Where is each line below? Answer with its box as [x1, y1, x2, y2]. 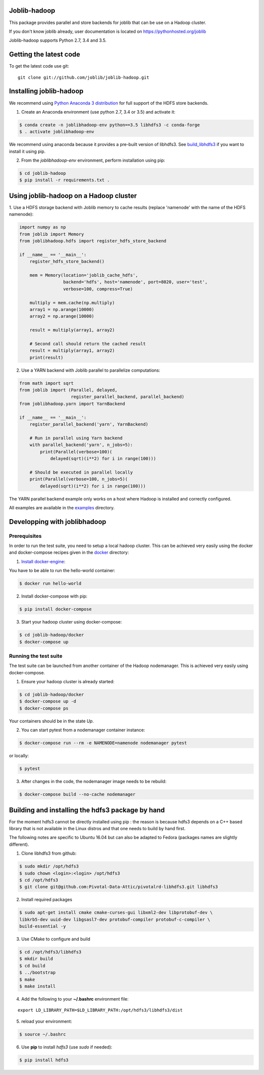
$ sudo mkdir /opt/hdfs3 [19, 863, 79, 869]
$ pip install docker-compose [19, 606, 92, 612]
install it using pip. [9, 148, 46, 154]
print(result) [29, 355, 64, 360]
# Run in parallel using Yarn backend [29, 435, 123, 441]
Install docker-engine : [21, 558, 66, 564]
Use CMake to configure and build [21, 936, 90, 942]
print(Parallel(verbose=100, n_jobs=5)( [29, 477, 128, 482]
